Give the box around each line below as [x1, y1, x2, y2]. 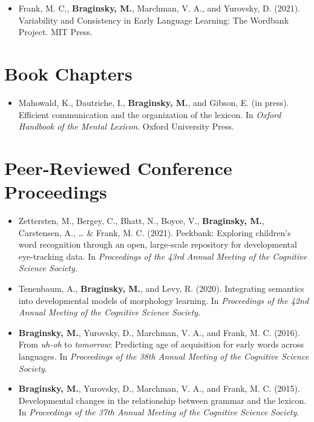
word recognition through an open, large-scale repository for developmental [18, 238, 297, 251]
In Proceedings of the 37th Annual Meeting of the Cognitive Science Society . [18, 406, 299, 418]
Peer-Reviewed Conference [4, 155, 232, 180]
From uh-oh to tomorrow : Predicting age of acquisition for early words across [18, 338, 304, 351]
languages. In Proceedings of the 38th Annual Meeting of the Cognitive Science [18, 349, 309, 362]
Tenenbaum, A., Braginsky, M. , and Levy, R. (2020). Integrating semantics [18, 282, 304, 294]
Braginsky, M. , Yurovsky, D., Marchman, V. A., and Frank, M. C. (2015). [18, 382, 300, 395]
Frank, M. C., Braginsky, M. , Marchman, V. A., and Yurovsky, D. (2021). [18, 2, 300, 14]
